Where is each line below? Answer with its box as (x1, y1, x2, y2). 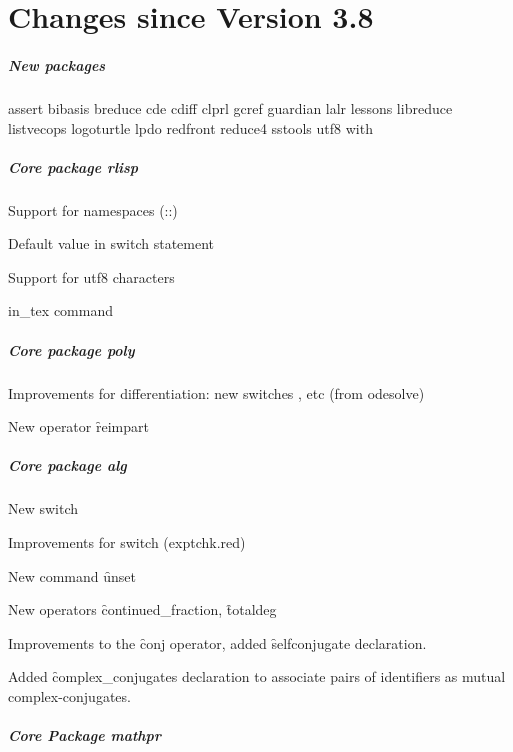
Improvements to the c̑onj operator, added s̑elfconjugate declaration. (8, 632, 427, 653)
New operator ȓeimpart (8, 416, 149, 437)
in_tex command (8, 300, 113, 321)
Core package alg (8, 455, 127, 476)
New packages (8, 54, 106, 75)
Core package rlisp (8, 156, 139, 177)
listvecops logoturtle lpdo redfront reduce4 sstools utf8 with (8, 117, 373, 138)
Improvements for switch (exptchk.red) (8, 531, 246, 552)
